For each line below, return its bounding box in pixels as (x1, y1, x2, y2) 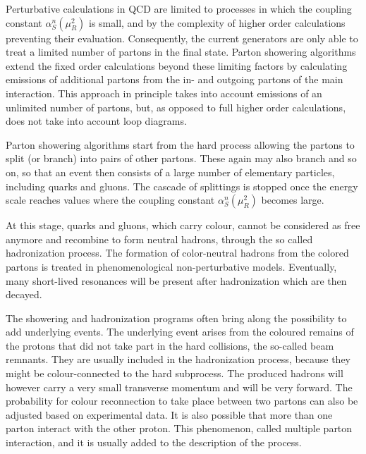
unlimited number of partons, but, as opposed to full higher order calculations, (6, 99, 346, 114)
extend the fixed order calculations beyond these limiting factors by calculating (6, 58, 348, 73)
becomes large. (261, 192, 324, 207)
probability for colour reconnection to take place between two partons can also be (6, 393, 358, 408)
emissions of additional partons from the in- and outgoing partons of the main (6, 72, 343, 87)
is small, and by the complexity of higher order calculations (89, 15, 346, 30)
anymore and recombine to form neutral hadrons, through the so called (6, 231, 313, 246)
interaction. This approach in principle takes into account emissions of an (6, 85, 322, 100)
